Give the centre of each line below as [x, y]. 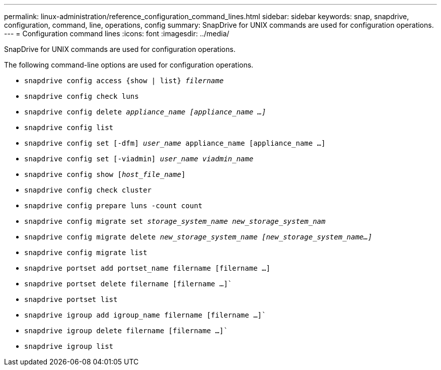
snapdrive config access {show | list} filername [124, 81]
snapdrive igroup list [69, 346]
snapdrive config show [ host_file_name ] [105, 174]
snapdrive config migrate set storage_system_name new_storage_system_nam [175, 221]
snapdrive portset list [71, 299]
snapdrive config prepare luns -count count [114, 206]
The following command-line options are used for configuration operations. [129, 65]
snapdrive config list [69, 128]
